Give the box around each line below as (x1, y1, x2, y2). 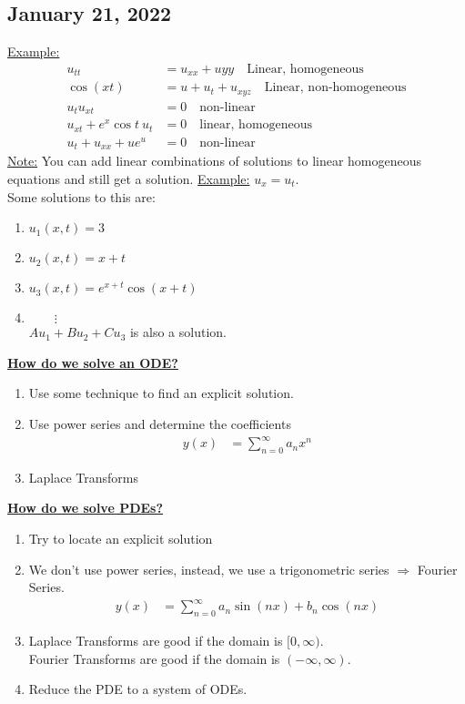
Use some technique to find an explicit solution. (28, 383, 294, 403)
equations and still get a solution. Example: (7, 168, 250, 188)
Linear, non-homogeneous (264, 81, 407, 95)
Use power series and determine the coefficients (28, 413, 291, 433)
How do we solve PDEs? (7, 498, 164, 517)
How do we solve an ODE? (7, 352, 178, 372)
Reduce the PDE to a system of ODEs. (28, 679, 248, 699)
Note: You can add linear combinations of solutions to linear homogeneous (7, 151, 422, 170)
